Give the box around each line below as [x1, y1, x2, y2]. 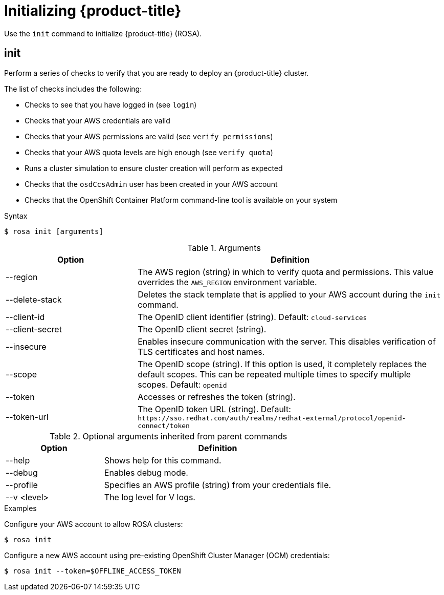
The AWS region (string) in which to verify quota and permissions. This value [138, 266, 434, 277]
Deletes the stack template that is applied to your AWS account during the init [138, 289, 440, 300]
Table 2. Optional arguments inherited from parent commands [49, 431, 287, 441]
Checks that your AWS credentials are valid [25, 116, 170, 125]
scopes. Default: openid [138, 379, 227, 390]
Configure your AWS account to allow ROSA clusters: [4, 519, 183, 528]
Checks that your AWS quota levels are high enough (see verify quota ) [25, 147, 273, 157]
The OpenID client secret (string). [138, 324, 267, 334]
